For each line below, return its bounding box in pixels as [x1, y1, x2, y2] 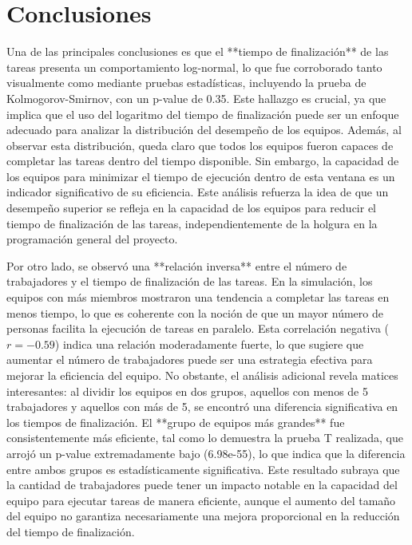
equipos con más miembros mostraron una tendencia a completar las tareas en [6, 289, 390, 306]
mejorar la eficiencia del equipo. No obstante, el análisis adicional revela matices [6, 367, 398, 383]
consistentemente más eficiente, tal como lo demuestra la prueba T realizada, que [6, 429, 403, 446]
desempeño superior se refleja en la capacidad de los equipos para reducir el [6, 199, 376, 216]
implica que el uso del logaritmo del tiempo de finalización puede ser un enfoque [6, 105, 399, 122]
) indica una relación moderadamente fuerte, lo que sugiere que [54, 335, 364, 352]
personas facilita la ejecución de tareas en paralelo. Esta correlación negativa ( [6, 320, 390, 337]
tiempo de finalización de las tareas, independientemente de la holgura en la [6, 215, 378, 231]
